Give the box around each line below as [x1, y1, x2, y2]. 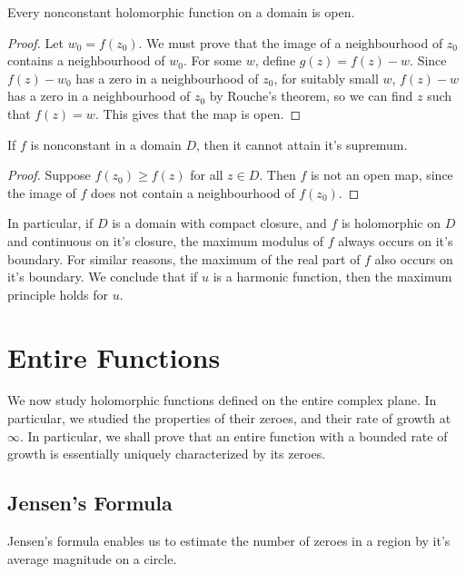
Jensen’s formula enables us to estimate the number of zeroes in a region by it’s [7, 531, 451, 550]
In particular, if [7, 213, 94, 233]
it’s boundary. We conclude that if [7, 267, 198, 286]
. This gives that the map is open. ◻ [94, 104, 302, 123]
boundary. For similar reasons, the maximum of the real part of [7, 249, 361, 268]
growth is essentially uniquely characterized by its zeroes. [7, 444, 326, 463]
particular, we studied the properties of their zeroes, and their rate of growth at [7, 409, 451, 428]
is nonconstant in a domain [30, 134, 182, 153]
